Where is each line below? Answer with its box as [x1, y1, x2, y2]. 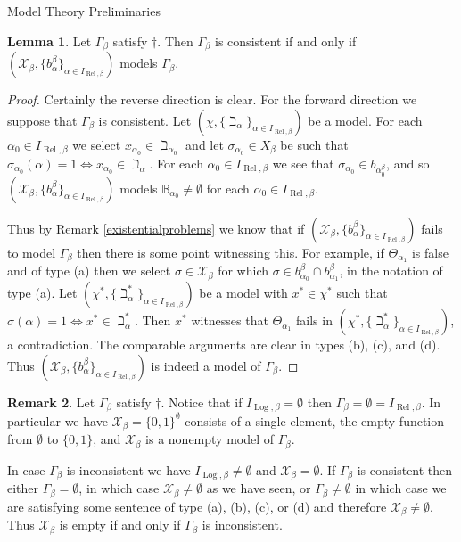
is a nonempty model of [145, 430, 275, 448]
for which [218, 261, 268, 280]
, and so [386, 153, 430, 172]
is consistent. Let [98, 111, 192, 129]
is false [411, 242, 449, 261]
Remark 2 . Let [7, 392, 95, 411]
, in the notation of [339, 261, 443, 280]
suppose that [7, 111, 78, 129]
